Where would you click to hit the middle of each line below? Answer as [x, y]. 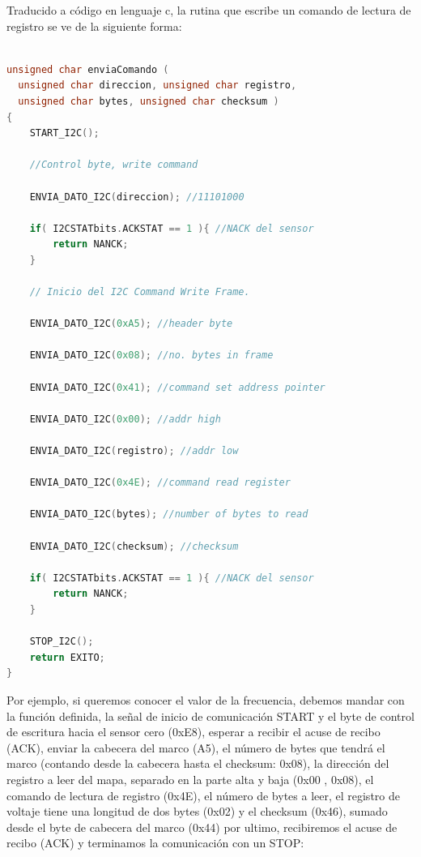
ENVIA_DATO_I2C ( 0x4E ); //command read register [160, 483]
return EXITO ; [67, 657]
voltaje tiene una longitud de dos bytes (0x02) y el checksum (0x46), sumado [197, 811]
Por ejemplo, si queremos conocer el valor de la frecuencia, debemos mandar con [206, 699]
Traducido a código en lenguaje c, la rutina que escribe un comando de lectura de [209, 10]
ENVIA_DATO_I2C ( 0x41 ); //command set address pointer [177, 387]
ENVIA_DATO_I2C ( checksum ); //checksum [134, 546]
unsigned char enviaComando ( [88, 69]
